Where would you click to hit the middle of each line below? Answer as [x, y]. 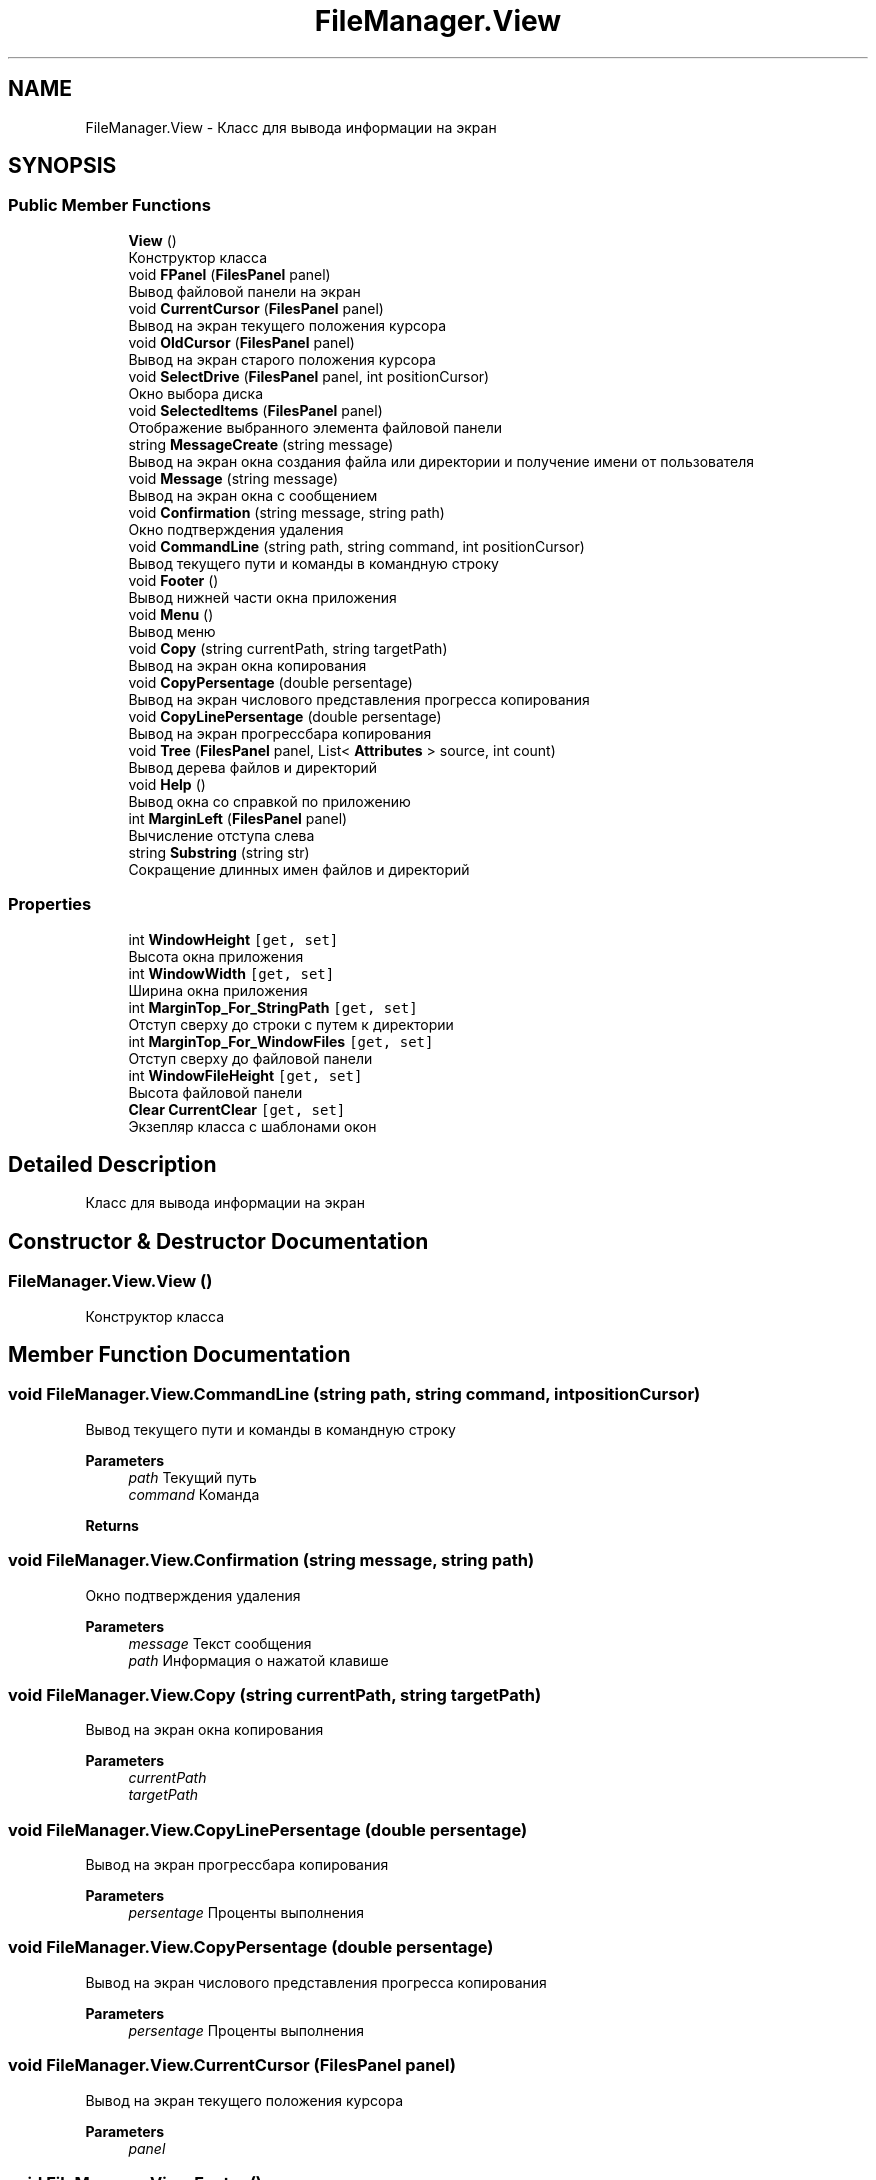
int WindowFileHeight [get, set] [245, 1075]
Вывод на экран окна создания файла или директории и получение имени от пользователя [441, 461]
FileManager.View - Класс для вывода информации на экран [291, 127]
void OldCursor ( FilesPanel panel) [241, 342]
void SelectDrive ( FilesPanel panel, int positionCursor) [309, 376]
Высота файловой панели [215, 1092]
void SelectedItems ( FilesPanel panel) [255, 410]
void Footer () [173, 580]
